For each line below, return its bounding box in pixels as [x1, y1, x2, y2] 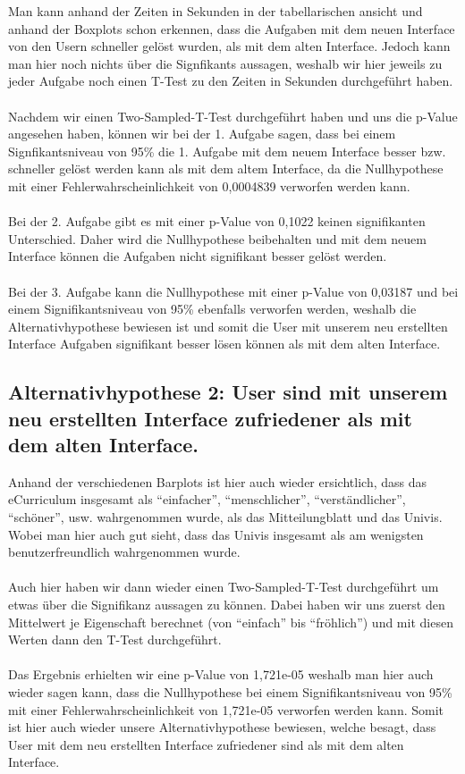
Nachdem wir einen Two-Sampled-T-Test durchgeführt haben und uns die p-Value [8, 106, 458, 125]
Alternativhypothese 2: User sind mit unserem [8, 378, 448, 406]
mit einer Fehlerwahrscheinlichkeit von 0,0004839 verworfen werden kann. [8, 176, 410, 195]
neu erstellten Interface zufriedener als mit [8, 404, 412, 432]
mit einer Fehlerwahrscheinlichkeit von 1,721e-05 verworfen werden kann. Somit [8, 700, 444, 719]
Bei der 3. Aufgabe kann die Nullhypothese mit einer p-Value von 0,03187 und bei [8, 282, 459, 300]
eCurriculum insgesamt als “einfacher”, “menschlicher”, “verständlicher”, [8, 490, 406, 509]
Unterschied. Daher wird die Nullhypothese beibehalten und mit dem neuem [8, 229, 427, 248]
